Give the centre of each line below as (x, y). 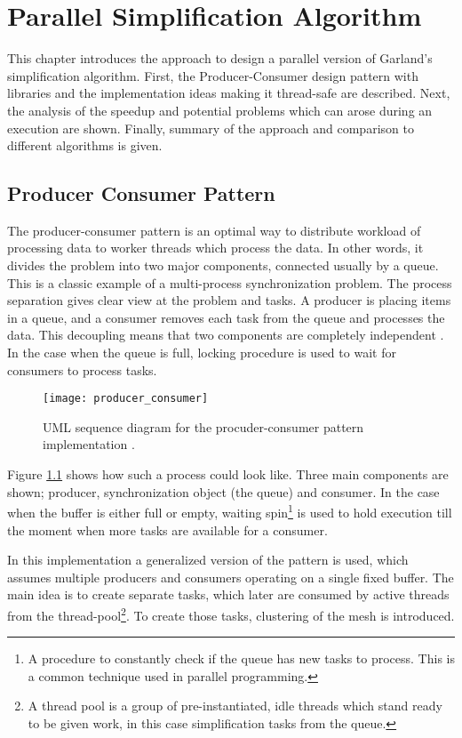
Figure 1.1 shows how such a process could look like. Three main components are (228, 474)
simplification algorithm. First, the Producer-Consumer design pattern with (213, 75)
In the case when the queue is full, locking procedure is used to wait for (202, 353)
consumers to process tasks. (82, 369)
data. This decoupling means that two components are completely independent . (226, 335)
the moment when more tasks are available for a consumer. (167, 529)
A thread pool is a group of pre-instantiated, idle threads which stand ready (235, 706)
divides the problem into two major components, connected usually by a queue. (223, 265)
